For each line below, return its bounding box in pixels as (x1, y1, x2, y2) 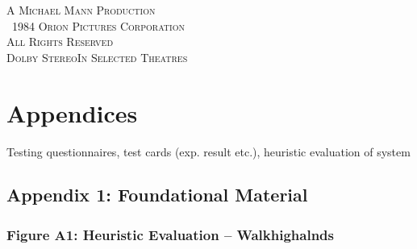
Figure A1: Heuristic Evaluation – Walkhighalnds (6, 224, 334, 244)
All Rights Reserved (6, 33, 114, 50)
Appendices (6, 96, 138, 129)
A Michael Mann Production (6, 2, 156, 18)
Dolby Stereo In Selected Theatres (6, 48, 188, 65)
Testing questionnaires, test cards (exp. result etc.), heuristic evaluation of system (6, 143, 411, 160)
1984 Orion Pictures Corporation (12, 17, 185, 34)
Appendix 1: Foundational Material (6, 182, 308, 207)
